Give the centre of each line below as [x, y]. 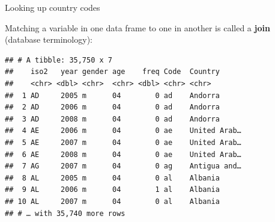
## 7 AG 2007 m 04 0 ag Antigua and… [123, 166]
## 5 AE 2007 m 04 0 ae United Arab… [123, 142]
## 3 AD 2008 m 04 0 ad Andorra [112, 119]
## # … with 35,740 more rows [65, 213]
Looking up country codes [53, 7]
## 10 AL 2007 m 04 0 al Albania [112, 201]
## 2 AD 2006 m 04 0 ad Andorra [112, 107]
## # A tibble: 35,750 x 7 [59, 60]
